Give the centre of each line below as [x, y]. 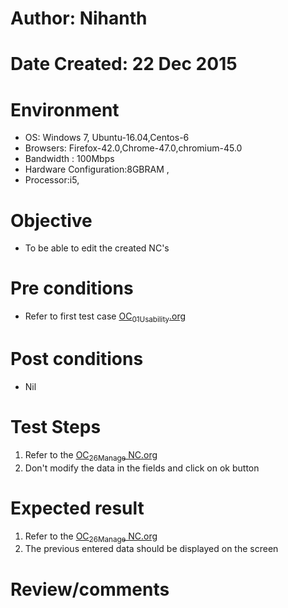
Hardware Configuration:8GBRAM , [97, 169]
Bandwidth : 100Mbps [69, 159]
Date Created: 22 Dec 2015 [124, 64]
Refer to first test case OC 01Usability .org [105, 317]
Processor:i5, [52, 180]
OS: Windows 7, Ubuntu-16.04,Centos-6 [107, 138]
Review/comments [90, 589]
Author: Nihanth [79, 18]
